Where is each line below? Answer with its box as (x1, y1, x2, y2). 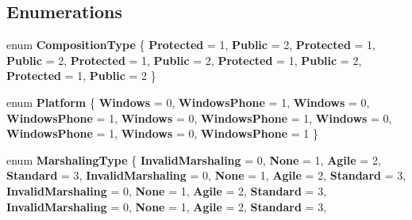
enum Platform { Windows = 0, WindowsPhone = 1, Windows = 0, (6, 93, 370, 110)
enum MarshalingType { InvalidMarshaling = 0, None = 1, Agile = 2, (6, 151, 381, 168)
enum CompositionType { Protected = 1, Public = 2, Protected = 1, (6, 36, 375, 53)
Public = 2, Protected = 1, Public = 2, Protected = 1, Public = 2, (6, 51, 362, 68)
